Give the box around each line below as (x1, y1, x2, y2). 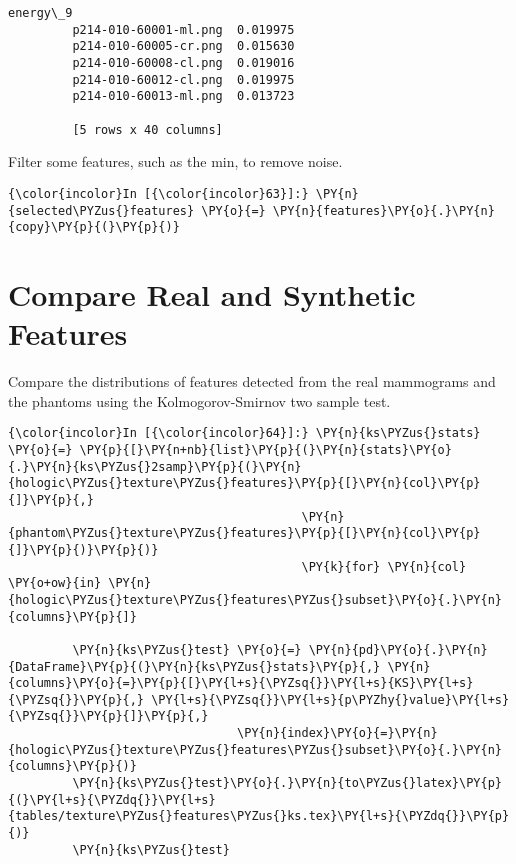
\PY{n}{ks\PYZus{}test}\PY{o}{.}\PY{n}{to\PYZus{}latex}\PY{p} (72, 776, 502, 791)
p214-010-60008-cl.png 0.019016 (72, 55, 295, 70)
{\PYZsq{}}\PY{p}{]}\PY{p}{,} (8, 709, 209, 724)
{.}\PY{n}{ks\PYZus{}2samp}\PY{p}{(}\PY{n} (8, 459, 302, 474)
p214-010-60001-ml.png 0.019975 (72, 22, 295, 37)
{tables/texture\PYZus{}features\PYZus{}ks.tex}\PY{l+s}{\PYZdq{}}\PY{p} (8, 809, 510, 824)
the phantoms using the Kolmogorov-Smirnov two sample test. (8, 390, 391, 411)
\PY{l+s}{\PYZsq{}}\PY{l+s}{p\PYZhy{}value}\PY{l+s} (151, 692, 510, 707)
